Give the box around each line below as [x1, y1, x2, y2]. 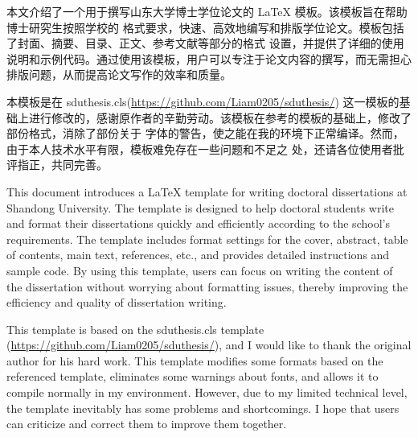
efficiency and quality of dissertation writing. [6, 294, 227, 311]
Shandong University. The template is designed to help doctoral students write [6, 199, 394, 216]
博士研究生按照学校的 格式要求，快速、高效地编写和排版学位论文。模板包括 [6, 19, 404, 35]
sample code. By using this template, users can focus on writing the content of [6, 262, 393, 278]
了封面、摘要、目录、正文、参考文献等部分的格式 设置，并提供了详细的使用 [6, 35, 404, 52]
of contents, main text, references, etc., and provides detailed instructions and [6, 246, 390, 263]
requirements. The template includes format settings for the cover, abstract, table [6, 230, 408, 247]
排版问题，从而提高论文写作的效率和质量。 [6, 66, 232, 83]
